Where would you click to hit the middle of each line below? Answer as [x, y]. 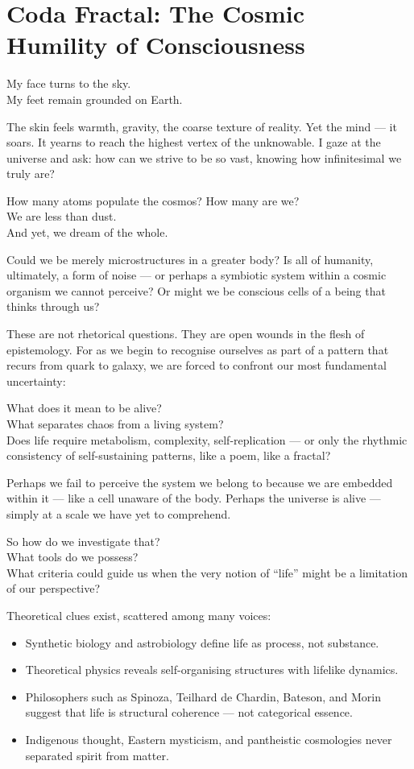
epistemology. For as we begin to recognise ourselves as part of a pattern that [198, 349]
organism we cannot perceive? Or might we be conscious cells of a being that [196, 290]
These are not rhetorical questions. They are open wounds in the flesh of [186, 334]
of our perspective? [54, 588]
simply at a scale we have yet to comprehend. [119, 513]
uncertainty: [36, 380]
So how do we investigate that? [83, 541]
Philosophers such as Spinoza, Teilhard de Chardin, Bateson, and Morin [203, 696]
